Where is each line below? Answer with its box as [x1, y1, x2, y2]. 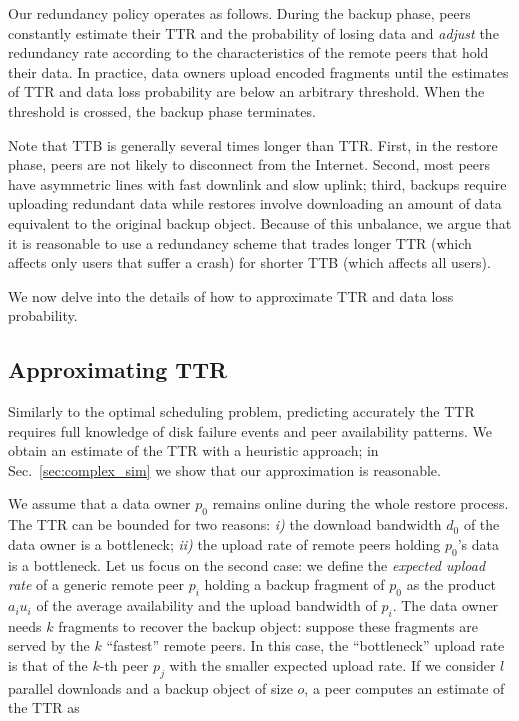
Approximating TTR [8, 354, 228, 385]
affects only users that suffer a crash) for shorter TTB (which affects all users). [8, 252, 491, 273]
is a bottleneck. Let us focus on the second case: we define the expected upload [8, 554, 486, 575]
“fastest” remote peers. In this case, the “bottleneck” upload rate [106, 635, 505, 656]
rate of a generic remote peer [8, 574, 184, 595]
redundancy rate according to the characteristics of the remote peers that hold [8, 42, 489, 63]
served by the [8, 635, 90, 656]
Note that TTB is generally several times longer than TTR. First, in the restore [8, 134, 498, 155]
